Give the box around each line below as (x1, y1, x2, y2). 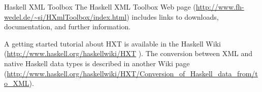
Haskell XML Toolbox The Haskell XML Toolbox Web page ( (4, 2, 196, 12)
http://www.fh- (195, 2, 244, 12)
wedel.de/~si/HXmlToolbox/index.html (4, 11, 127, 22)
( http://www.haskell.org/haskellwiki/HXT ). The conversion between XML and (4, 48, 252, 59)
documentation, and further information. (4, 21, 131, 32)
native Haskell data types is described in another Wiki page (4, 58, 190, 68)
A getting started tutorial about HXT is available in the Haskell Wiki (4, 38, 221, 49)
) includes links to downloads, (126, 11, 219, 22)
